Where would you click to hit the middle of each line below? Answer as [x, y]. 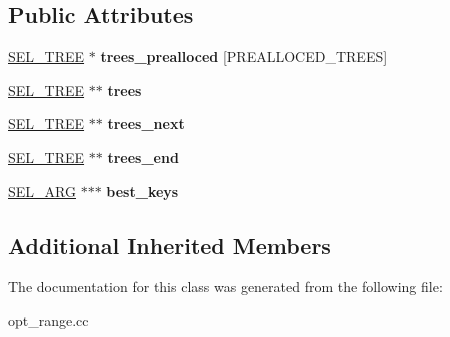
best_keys [142, 190]
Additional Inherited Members [169, 244]
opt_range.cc [48, 319]
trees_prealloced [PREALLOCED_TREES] [244, 56]
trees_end [143, 156]
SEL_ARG [42, 190]
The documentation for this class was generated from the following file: [225, 286]
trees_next [146, 123]
